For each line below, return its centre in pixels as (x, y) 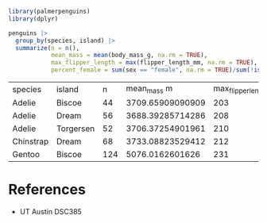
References (47, 190)
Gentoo (26, 155)
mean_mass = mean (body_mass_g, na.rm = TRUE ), (129, 56)
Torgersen (75, 129)
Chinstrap (31, 141)
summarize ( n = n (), (48, 48)
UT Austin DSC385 (50, 212)
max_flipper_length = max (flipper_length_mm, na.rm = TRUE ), (154, 63)
